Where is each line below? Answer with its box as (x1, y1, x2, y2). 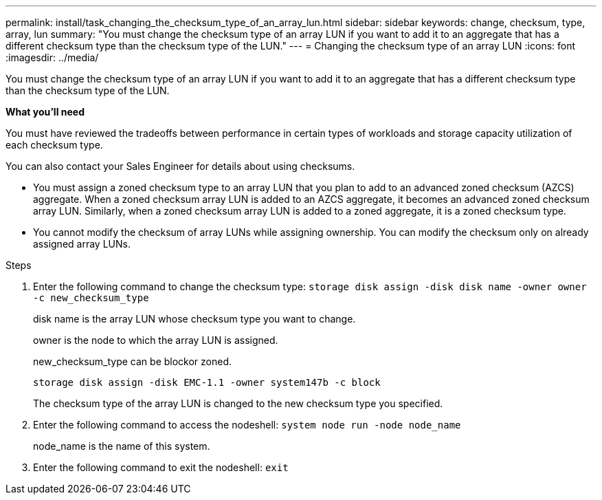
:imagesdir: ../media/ (5, 52, 99, 63)
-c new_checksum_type (33, 292, 149, 303)
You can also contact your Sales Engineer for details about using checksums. (5, 160, 355, 172)
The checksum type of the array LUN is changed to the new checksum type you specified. (33, 398, 443, 409)
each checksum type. (5, 139, 103, 151)
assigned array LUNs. (33, 238, 131, 250)
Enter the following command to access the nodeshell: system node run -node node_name (33, 419, 461, 431)
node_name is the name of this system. (33, 440, 210, 452)
